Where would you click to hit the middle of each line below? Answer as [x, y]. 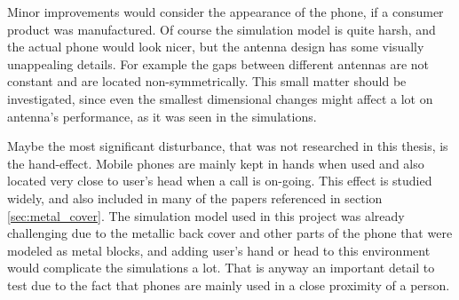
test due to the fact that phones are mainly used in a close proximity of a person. [229, 284]
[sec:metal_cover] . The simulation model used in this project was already [206, 215]
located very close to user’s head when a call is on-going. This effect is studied [220, 181]
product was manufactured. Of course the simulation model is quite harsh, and [222, 29]
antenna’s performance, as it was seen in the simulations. [162, 116]
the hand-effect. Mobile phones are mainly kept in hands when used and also [216, 163]
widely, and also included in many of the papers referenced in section [195, 197]
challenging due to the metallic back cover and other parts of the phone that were [230, 233]
